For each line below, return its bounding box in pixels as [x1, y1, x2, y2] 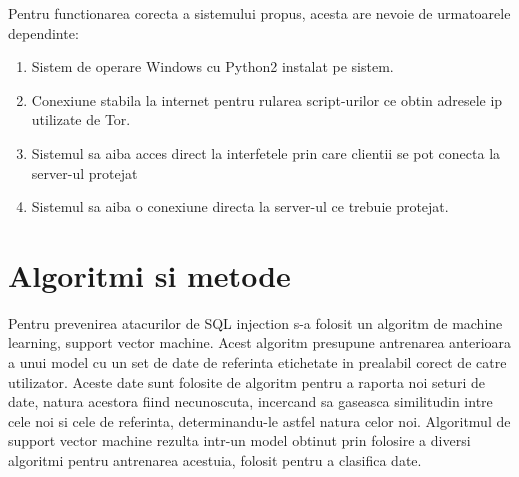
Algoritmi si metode [8, 254, 291, 295]
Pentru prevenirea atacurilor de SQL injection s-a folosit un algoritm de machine [8, 312, 503, 333]
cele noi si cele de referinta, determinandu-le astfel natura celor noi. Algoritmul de [8, 410, 511, 431]
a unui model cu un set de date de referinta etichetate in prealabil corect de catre [8, 352, 507, 373]
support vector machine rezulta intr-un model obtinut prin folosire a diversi [8, 430, 471, 451]
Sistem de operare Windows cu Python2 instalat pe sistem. [31, 56, 394, 77]
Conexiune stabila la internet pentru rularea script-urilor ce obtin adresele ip [31, 89, 503, 110]
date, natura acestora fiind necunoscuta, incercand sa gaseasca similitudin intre [8, 391, 493, 412]
